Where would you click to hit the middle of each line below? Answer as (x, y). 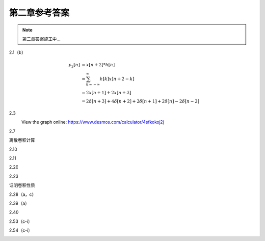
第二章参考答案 (39, 13)
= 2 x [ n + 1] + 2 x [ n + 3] (106, 93)
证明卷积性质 (22, 185)
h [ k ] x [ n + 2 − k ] (117, 79)
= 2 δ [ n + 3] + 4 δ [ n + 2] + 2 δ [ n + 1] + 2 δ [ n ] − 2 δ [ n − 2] (141, 101)
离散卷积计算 (22, 140)
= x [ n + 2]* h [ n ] (98, 65)
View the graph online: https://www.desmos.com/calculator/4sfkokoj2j (93, 122)
